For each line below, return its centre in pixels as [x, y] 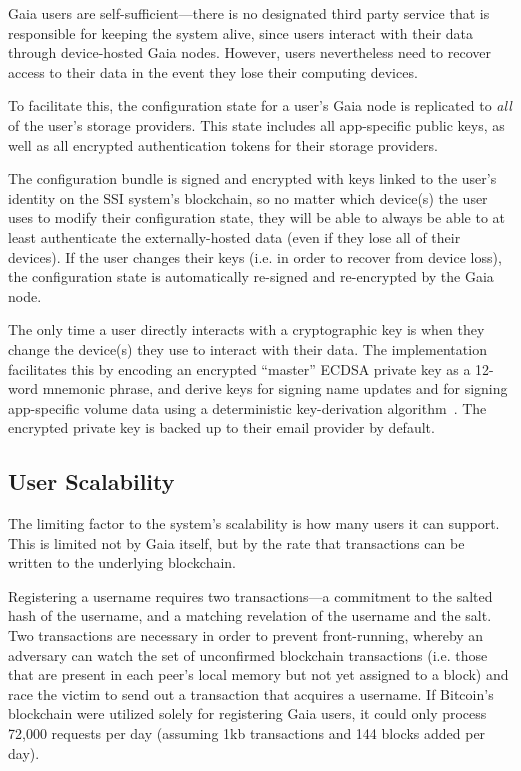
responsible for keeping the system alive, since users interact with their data [241, 32]
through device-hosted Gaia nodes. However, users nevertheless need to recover [249, 52]
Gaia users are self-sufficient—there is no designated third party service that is [249, 13]
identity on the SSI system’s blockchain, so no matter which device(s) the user [248, 197]
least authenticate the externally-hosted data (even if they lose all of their [234, 236]
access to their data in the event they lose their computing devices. [213, 71]
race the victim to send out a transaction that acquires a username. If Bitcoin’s [251, 693]
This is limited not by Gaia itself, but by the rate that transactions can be [236, 542]
